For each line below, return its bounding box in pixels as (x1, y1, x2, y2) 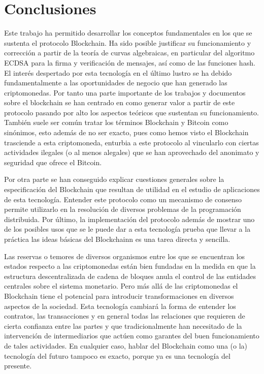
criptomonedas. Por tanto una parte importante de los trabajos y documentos (4, 87, 246, 98)
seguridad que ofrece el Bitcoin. (4, 157, 102, 167)
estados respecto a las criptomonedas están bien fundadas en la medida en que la (4, 261, 256, 271)
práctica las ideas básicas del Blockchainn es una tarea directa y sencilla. (4, 234, 230, 244)
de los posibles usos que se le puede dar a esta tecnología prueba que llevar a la (4, 224, 251, 234)
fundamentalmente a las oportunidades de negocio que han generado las (4, 77, 227, 88)
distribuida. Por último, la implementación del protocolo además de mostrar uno (4, 213, 255, 224)
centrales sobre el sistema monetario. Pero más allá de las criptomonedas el (4, 280, 238, 291)
